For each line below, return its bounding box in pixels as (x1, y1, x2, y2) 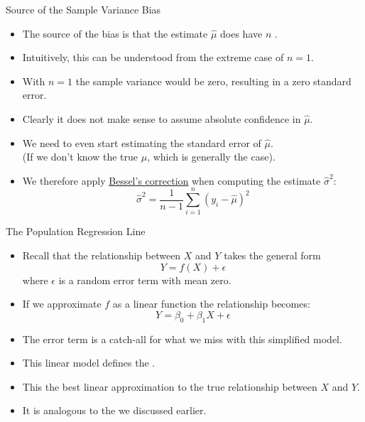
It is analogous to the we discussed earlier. (22, 403, 207, 418)
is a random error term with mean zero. (58, 272, 231, 287)
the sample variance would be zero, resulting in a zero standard (75, 73, 352, 88)
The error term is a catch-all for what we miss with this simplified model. (22, 331, 342, 346)
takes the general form (224, 248, 321, 263)
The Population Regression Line (6, 224, 146, 239)
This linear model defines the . (22, 355, 156, 370)
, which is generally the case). (147, 149, 276, 164)
